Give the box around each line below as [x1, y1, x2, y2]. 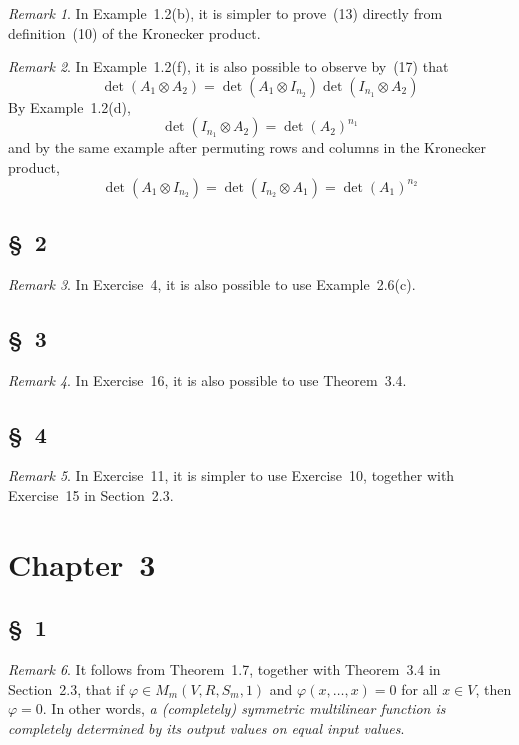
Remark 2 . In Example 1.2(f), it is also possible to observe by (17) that [8, 56, 449, 77]
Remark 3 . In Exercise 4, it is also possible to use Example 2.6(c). [8, 273, 416, 294]
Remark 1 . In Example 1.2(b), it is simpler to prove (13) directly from [8, 3, 443, 23]
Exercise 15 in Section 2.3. [8, 484, 174, 505]
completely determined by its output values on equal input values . [8, 717, 405, 738]
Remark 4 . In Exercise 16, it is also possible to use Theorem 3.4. [8, 369, 407, 390]
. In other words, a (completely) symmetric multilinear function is [42, 698, 446, 719]
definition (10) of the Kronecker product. [8, 22, 261, 43]
